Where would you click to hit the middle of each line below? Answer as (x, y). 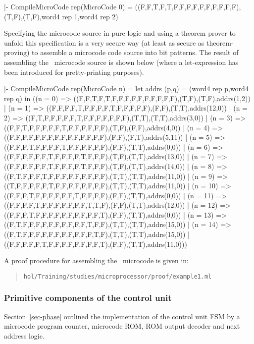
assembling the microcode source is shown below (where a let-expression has (121, 62)
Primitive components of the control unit (88, 298)
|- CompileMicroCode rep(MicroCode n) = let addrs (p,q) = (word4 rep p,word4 (126, 88)
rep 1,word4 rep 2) (90, 16)
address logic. (24, 335)
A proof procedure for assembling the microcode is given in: (96, 260)
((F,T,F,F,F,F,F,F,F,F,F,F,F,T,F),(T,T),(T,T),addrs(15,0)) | (97, 234)
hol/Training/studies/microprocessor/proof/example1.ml (118, 276)
